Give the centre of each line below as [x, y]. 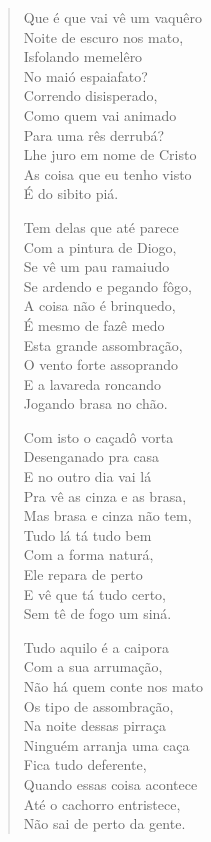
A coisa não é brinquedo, [99, 305]
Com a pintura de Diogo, [100, 246]
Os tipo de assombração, [98, 705]
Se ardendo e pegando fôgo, [107, 285]
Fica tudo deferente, [85, 764]
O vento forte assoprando [101, 364]
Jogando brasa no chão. [95, 403]
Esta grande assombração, [103, 344]
